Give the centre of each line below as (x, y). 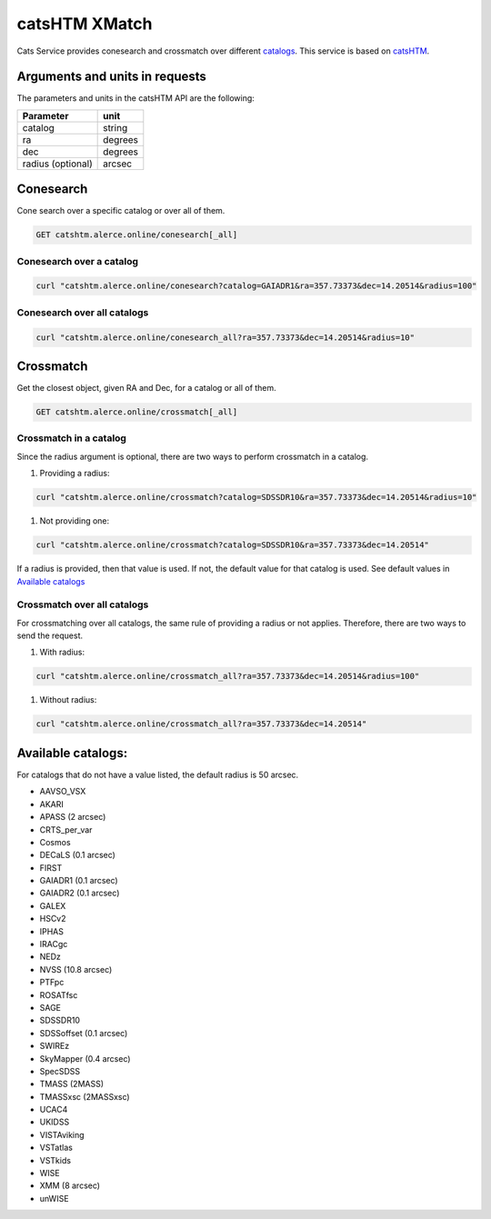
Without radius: (68, 700)
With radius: (62, 652)
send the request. (50, 635)
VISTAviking (62, 1134)
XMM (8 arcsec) (70, 1185)
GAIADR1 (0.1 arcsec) (79, 881)
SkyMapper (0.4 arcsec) (85, 1058)
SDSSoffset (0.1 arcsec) (84, 1033)
